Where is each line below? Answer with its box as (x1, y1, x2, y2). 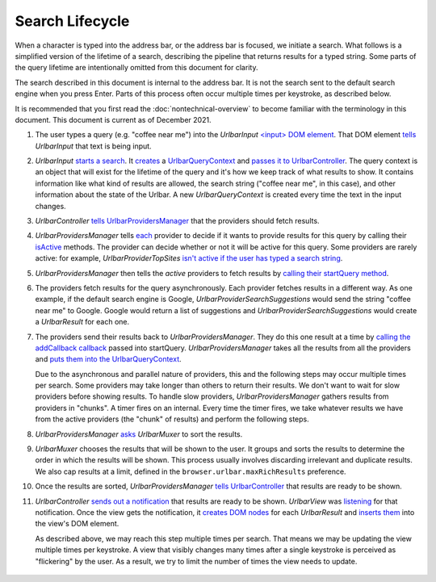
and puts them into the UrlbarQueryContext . (35, 354, 182, 364)
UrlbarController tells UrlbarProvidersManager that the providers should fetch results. (35, 216, 320, 226)
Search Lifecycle (15, 12, 130, 30)
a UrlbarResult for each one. (35, 317, 130, 327)
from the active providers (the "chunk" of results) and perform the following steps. (35, 414, 310, 424)
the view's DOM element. (35, 519, 119, 529)
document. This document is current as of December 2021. (15, 115, 212, 124)
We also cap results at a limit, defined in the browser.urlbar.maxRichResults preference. (35, 467, 346, 476)
